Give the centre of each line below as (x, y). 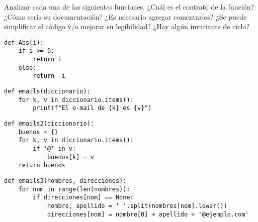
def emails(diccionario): (47, 92)
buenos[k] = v (70, 157)
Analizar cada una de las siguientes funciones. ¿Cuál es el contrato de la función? (129, 7)
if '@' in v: (55, 149)
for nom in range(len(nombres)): (74, 189)
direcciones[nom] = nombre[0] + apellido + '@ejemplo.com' (148, 214)
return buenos (42, 165)
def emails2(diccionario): (49, 124)
